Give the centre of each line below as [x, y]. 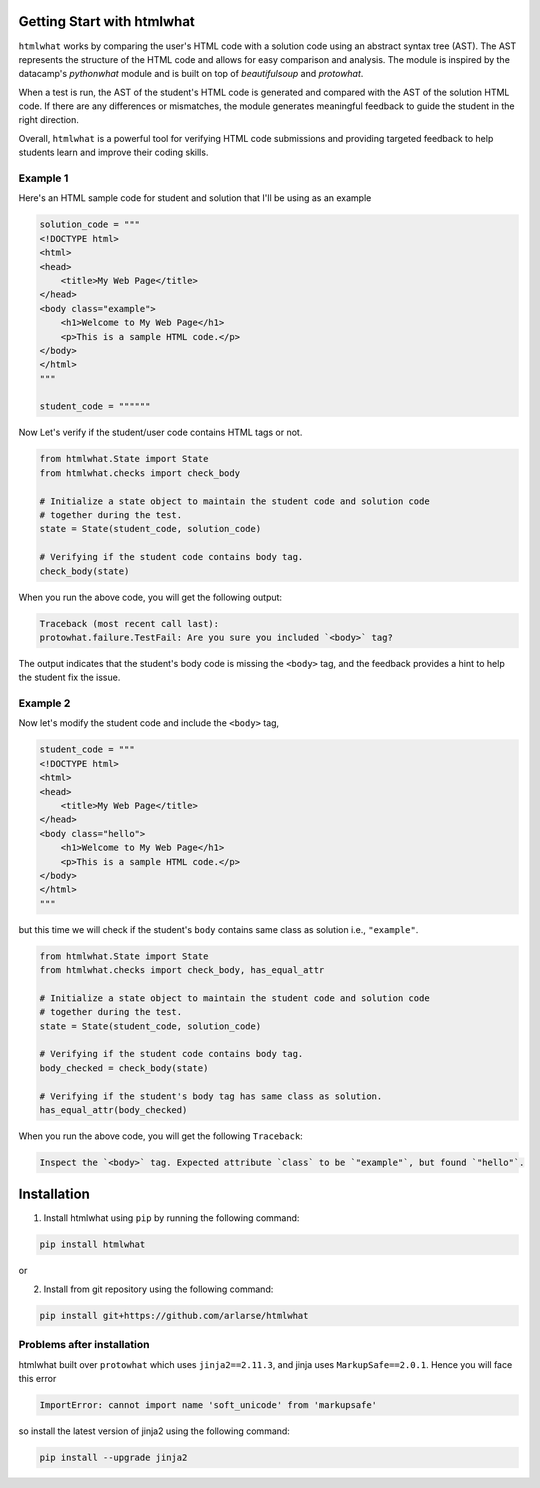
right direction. [49, 120]
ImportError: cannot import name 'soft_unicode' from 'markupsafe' [208, 1404]
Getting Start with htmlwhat [106, 21]
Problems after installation [84, 1345]
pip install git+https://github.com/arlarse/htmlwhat [174, 1315]
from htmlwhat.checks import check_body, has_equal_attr [182, 970]
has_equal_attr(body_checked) [113, 1109]
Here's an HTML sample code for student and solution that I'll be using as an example [195, 198]
